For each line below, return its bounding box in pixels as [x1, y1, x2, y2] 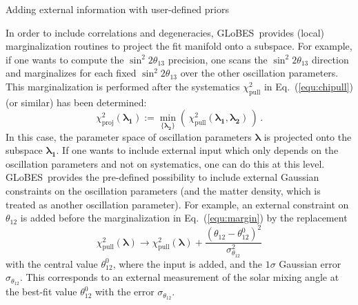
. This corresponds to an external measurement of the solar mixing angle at [19, 270, 339, 284]
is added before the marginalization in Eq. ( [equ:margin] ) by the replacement [20, 210, 348, 225]
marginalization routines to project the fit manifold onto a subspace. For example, [6, 39, 352, 53]
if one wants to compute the [6, 52, 124, 66]
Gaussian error [279, 256, 341, 270]
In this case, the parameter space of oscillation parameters [6, 129, 252, 144]
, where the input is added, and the [112, 256, 262, 270]
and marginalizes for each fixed [6, 66, 137, 80]
